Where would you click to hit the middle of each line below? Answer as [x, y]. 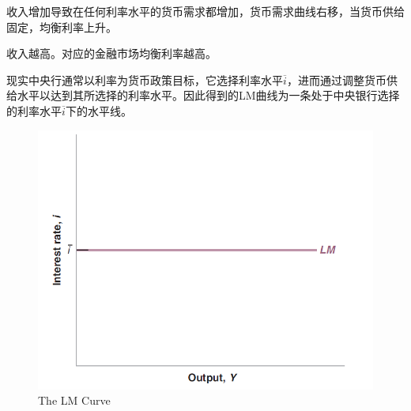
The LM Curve [74, 400]
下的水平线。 [98, 110]
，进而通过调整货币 [336, 79]
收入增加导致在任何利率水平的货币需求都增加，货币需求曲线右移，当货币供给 [205, 11]
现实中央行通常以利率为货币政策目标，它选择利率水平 [145, 79]
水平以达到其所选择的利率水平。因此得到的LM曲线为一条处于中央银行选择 [208, 95]
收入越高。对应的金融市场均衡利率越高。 [111, 53]
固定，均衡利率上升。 [62, 26]
